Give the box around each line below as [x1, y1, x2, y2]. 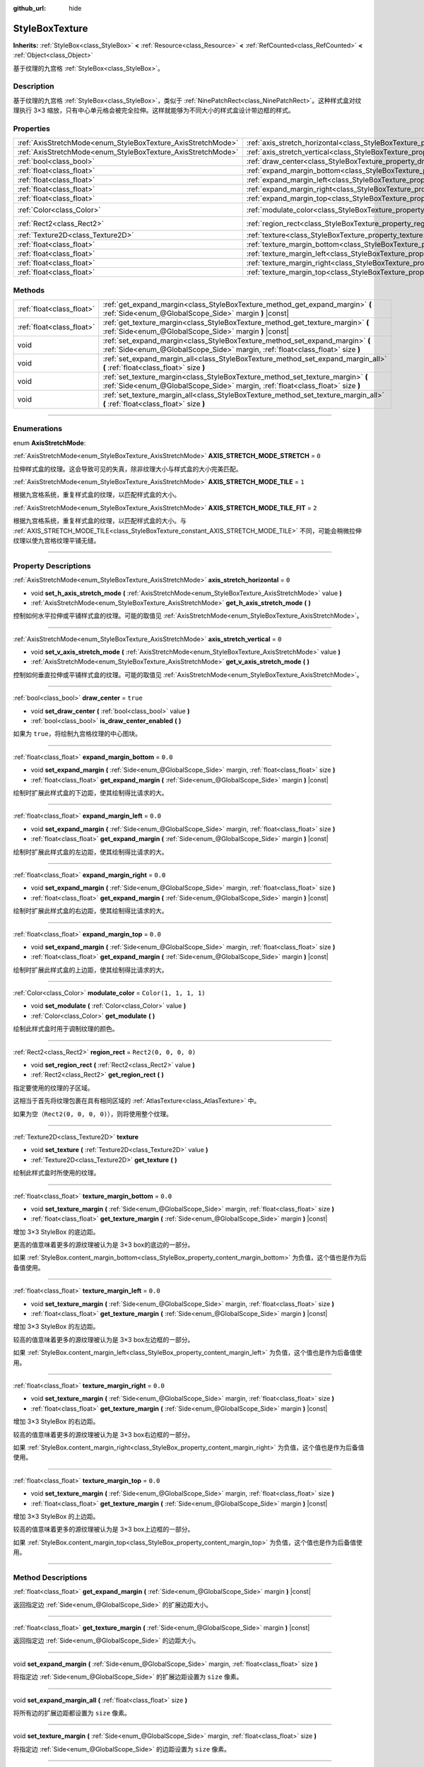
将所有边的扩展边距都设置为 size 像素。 [13, 1708, 131, 1717]
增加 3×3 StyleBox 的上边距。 [13, 1512, 100, 1520]
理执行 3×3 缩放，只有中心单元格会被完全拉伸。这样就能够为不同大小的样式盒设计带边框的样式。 [13, 106, 295, 115]
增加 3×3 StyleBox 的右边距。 [13, 1417, 100, 1426]
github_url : [13, 4, 46, 12]
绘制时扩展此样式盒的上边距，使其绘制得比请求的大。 [13, 965, 168, 974]
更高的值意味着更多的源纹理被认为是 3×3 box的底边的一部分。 [13, 1240, 194, 1249]
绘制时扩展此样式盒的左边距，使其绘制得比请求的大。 [13, 847, 168, 856]
